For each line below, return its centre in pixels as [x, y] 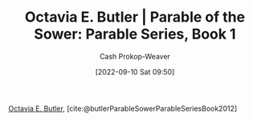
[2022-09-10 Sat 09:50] [135, 71]
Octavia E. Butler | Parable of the [135, 17]
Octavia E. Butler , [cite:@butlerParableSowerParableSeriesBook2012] [123, 108]
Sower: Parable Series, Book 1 [135, 34]
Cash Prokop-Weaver [135, 56]
